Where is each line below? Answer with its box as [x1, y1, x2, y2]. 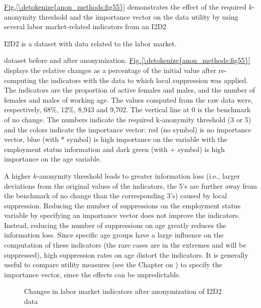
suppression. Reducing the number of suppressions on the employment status [4, 200, 241, 210]
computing [4, 74, 37, 85]
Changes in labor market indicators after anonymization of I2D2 [24, 286, 222, 296]
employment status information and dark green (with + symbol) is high [4, 143, 225, 154]
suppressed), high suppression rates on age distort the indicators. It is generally [4, 249, 248, 260]
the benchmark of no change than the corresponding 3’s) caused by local [4, 190, 227, 201]
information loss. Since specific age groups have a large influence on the [4, 229, 224, 240]
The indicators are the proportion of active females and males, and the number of [4, 85, 255, 95]
